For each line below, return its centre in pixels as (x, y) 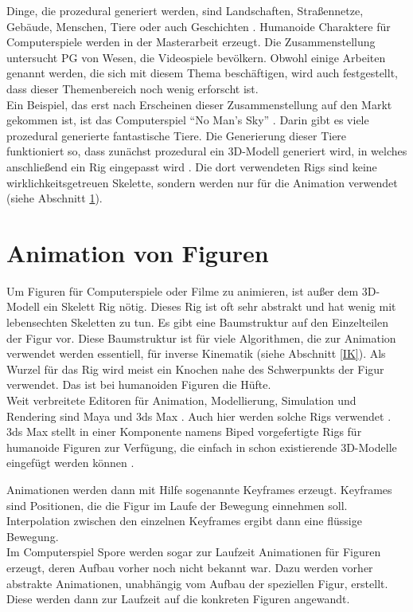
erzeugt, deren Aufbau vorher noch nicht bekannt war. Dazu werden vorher (190, 567)
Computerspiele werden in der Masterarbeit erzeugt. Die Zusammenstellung (191, 42)
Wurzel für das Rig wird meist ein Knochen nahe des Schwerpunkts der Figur (195, 369)
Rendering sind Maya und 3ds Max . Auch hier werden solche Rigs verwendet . (199, 416)
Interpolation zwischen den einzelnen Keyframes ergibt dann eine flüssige (184, 521)
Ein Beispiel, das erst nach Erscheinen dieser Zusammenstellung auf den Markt (199, 104)
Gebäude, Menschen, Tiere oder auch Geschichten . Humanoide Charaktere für (199, 26)
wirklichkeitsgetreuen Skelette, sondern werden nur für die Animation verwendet (202, 182)
